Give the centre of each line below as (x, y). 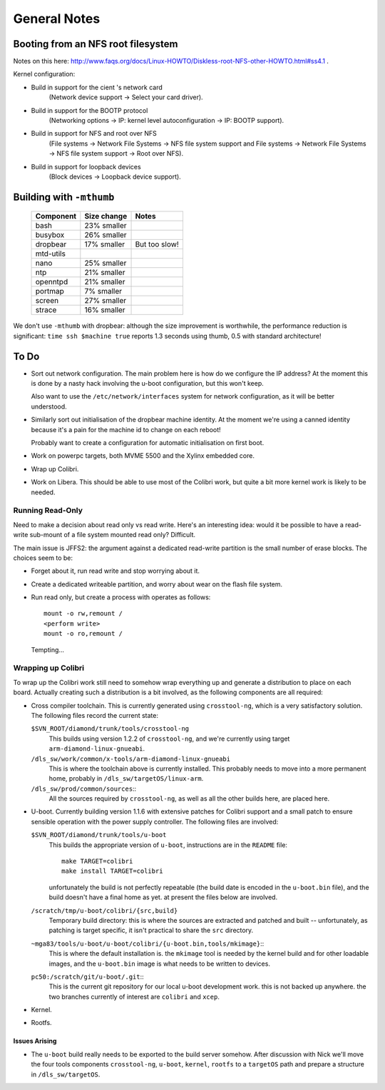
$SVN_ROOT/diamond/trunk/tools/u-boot (99, 835)
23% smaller (106, 226)
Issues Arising (35, 1041)
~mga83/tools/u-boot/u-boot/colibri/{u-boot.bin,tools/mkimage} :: (148, 944)
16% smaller (105, 310)
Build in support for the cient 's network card (97, 87)
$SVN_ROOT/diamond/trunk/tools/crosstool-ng (110, 729)
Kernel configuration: (44, 74)
